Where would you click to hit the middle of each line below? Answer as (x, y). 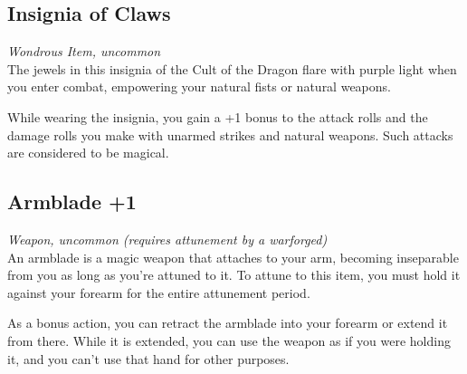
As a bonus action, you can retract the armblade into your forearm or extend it (228, 323)
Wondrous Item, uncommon (84, 51)
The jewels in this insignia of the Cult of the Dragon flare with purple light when (232, 68)
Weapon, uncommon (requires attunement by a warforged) (167, 239)
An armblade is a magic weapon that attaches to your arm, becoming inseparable (233, 257)
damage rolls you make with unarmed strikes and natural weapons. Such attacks (230, 134)
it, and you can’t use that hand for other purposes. (148, 358)
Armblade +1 (72, 201)
